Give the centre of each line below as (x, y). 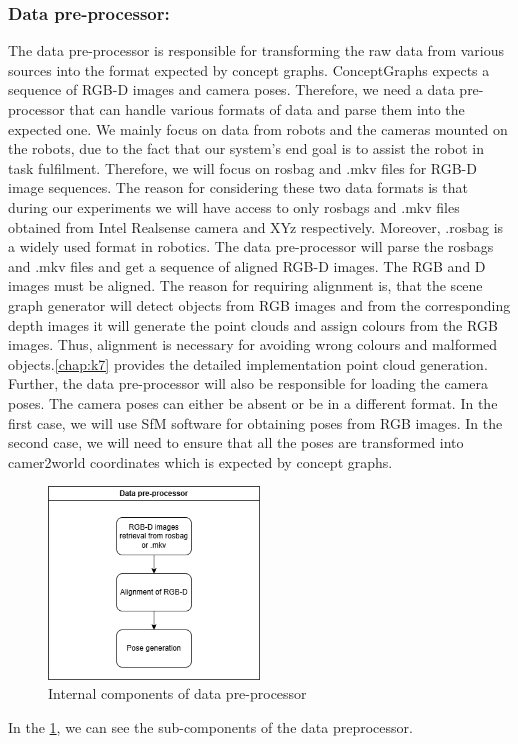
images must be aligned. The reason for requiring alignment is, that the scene (245, 285)
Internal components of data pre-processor (177, 693)
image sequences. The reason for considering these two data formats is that (238, 187)
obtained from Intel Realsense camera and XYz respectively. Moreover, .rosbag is (256, 226)
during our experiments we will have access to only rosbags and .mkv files (234, 206)
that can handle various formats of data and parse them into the (267, 109)
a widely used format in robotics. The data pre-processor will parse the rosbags (251, 246)
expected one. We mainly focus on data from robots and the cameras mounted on (258, 128)
